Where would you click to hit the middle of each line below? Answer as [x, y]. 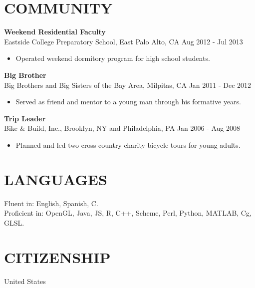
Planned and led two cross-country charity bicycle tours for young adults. [128, 144]
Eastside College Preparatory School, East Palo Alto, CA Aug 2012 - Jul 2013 [124, 41]
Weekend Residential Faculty [55, 32]
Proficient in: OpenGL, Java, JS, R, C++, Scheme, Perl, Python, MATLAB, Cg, [128, 213]
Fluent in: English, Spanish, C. [51, 203]
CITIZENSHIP [57, 257]
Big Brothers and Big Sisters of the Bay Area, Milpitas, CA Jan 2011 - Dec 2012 [128, 85]
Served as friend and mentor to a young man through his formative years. [128, 102]
